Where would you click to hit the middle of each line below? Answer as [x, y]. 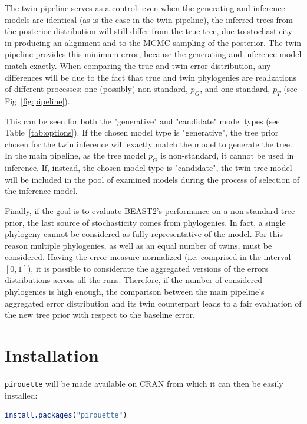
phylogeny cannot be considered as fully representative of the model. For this [144, 234]
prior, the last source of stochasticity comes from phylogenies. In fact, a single [145, 222]
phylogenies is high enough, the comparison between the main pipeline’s [135, 292]
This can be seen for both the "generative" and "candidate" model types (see [142, 121]
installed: [21, 395]
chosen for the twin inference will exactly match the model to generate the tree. [148, 144]
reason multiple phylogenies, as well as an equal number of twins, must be [138, 245]
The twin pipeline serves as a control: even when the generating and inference [145, 8]
